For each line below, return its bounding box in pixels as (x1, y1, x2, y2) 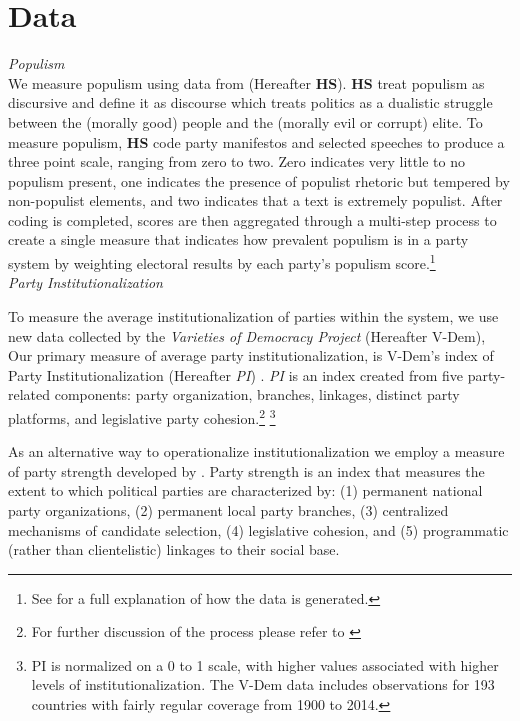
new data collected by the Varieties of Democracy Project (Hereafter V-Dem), (8, 325, 486, 346)
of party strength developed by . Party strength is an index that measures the (8, 460, 485, 481)
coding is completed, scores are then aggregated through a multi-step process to (8, 209, 497, 230)
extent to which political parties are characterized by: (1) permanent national (8, 480, 483, 501)
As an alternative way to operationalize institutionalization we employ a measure (8, 441, 505, 462)
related (8, 384, 51, 405)
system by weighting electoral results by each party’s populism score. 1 (8, 250, 436, 273)
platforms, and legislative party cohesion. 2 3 (8, 404, 276, 428)
